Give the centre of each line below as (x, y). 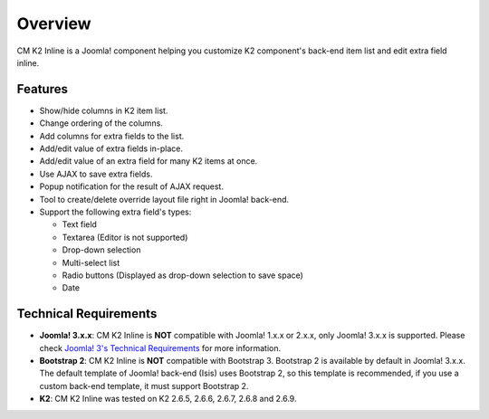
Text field (79, 224)
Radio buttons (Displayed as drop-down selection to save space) (182, 275)
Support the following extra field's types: (115, 212)
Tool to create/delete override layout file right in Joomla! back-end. (164, 199)
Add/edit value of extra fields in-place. (111, 148)
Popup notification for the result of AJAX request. (131, 186)
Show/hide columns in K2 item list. (104, 110)
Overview (54, 24)
